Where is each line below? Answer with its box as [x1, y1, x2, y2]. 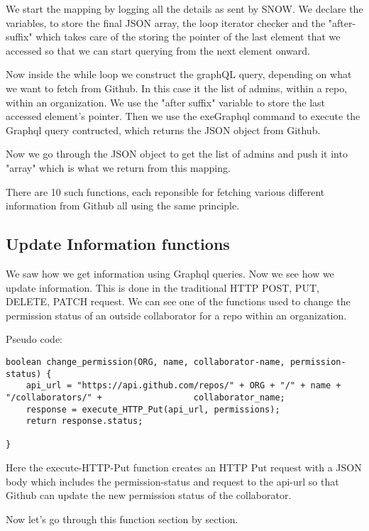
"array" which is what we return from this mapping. [6, 160, 231, 175]
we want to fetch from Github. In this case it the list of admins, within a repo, [6, 80, 348, 95]
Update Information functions [6, 233, 230, 255]
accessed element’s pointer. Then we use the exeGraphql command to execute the [6, 109, 360, 124]
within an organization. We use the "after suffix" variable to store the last [6, 94, 325, 109]
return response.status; [26, 416, 143, 427]
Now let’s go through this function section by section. [6, 511, 238, 526]
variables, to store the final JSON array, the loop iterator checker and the [6, 15, 326, 30]
